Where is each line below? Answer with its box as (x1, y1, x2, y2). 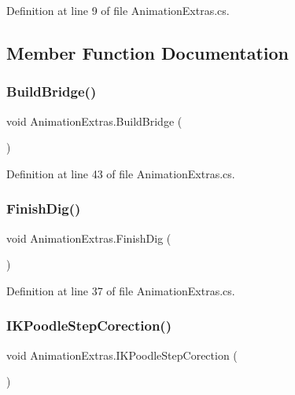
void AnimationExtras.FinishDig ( (6, 229, 171, 246)
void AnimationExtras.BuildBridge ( (6, 112, 183, 129)
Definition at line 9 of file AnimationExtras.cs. (6, 2, 230, 18)
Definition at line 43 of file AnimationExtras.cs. (6, 165, 235, 181)
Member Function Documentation (6, 40, 289, 64)
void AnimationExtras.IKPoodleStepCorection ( (6, 346, 238, 363)
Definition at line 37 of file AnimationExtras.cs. (6, 282, 235, 298)
